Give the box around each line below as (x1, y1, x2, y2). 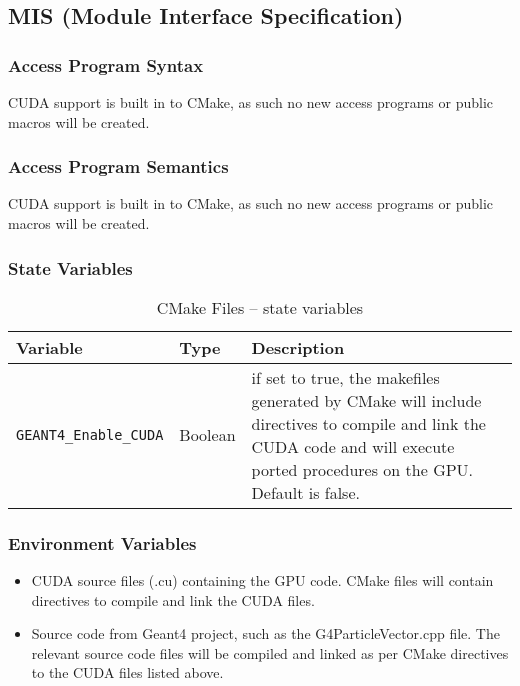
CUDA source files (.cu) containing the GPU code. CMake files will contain (31, 570, 494, 591)
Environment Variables (8, 530, 197, 555)
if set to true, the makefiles (251, 365, 440, 389)
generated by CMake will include (251, 388, 482, 412)
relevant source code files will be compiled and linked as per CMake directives (31, 642, 509, 663)
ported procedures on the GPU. (251, 457, 474, 481)
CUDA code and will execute (251, 434, 455, 458)
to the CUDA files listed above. (31, 662, 224, 683)
